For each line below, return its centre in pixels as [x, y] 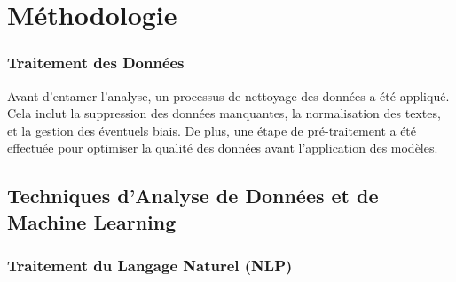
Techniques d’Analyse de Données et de [193, 196]
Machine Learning [92, 221]
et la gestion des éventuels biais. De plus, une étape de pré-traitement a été [212, 130]
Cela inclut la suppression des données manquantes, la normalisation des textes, [224, 113]
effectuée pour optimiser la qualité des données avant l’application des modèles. [223, 148]
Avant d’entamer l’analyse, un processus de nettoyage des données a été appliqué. [228, 95]
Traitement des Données [96, 63]
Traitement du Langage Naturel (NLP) [150, 266]
